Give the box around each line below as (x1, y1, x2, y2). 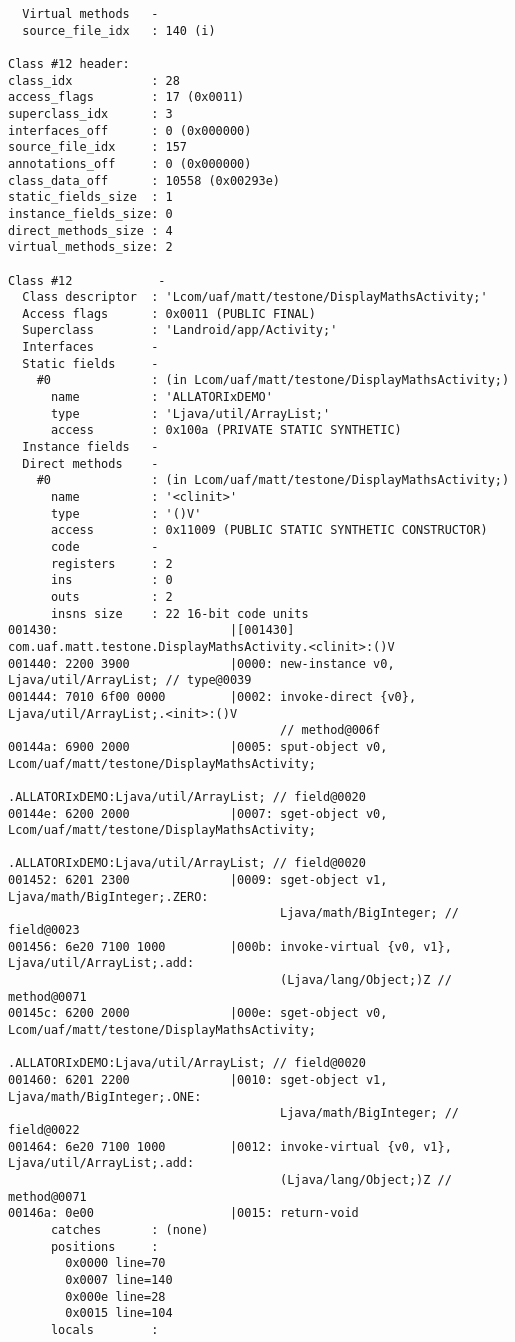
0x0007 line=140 (65, 1272, 173, 1287)
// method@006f (280, 723, 381, 738)
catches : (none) (50, 1222, 209, 1237)
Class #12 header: (8, 56, 130, 71)
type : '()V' (50, 506, 202, 521)
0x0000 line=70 (65, 1256, 166, 1271)
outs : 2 (50, 589, 173, 604)
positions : (50, 1239, 159, 1254)
